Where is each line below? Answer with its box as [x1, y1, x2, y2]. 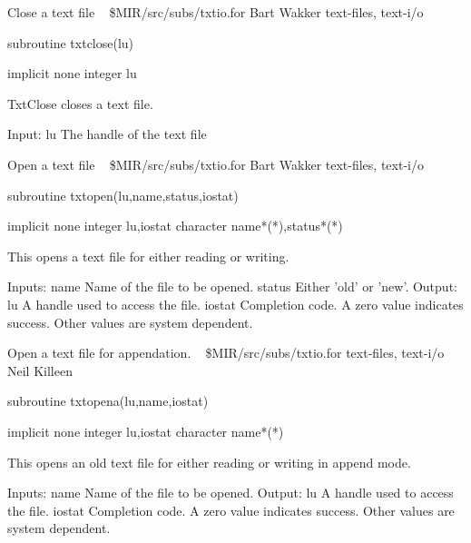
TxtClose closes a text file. [7, 94, 153, 113]
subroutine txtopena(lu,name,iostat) [7, 391, 209, 410]
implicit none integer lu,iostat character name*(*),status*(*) [7, 216, 343, 235]
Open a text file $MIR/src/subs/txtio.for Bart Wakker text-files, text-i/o [7, 154, 424, 173]
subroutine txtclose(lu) [7, 33, 134, 52]
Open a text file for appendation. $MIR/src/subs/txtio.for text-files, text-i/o [7, 343, 445, 362]
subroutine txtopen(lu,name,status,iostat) [7, 185, 239, 204]
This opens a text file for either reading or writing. [7, 246, 289, 265]
